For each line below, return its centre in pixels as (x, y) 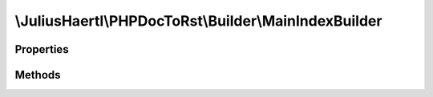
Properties (42, 49)
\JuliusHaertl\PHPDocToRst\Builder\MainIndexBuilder (198, 21)
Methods (38, 75)
